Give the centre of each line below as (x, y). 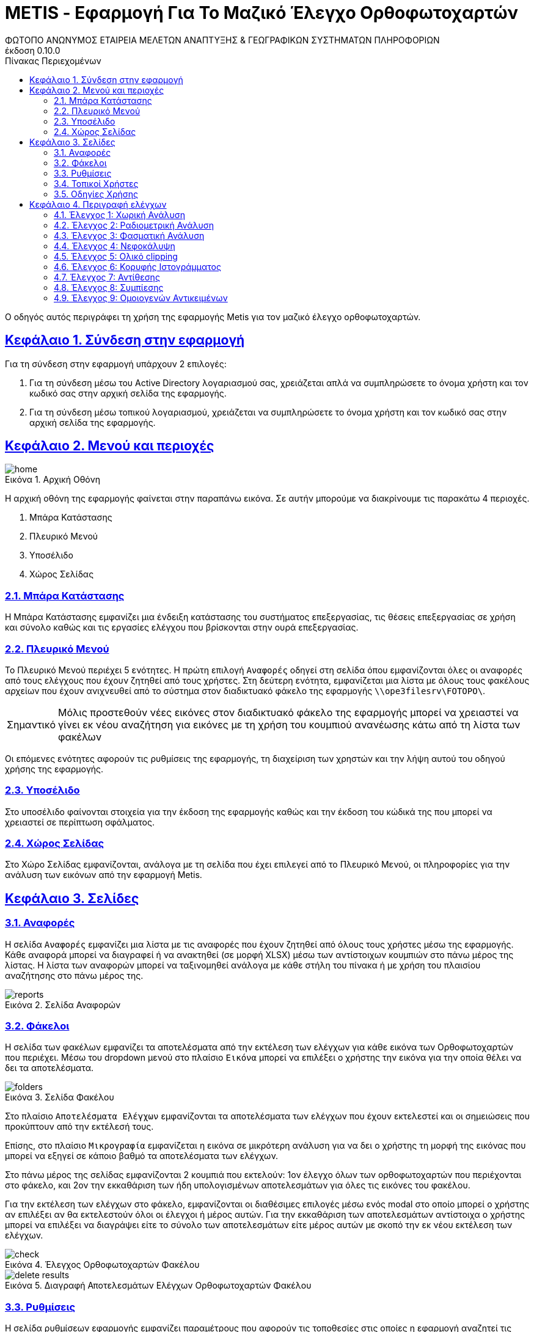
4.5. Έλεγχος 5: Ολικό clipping (116, 256)
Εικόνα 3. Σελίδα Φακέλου (60, 1097)
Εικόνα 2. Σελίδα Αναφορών (63, 1004)
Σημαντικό (31, 724)
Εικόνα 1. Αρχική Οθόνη (53, 480)
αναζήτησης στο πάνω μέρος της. (74, 975)
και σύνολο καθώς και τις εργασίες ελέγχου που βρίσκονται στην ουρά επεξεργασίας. (182, 628)
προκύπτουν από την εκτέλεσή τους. (79, 1127)
